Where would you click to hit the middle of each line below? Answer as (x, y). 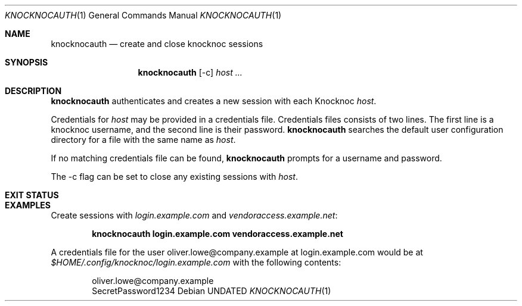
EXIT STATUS (32, 195)
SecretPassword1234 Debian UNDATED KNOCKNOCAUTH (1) (212, 291)
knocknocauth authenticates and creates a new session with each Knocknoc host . (214, 101)
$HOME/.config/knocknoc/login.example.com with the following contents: (196, 262)
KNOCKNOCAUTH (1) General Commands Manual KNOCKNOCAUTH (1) (143, 15)
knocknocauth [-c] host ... (190, 72)
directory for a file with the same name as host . (143, 140)
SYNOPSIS (27, 62)
